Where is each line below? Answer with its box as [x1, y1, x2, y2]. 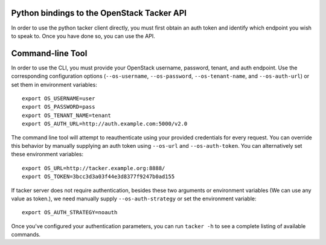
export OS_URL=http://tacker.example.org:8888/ [22, 165, 165, 171]
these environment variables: [11, 151, 84, 158]
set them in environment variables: [11, 81, 98, 88]
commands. [11, 231, 41, 238]
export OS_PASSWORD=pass [22, 103, 95, 110]
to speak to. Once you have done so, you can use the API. [11, 32, 155, 39]
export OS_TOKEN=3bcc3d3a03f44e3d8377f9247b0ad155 [22, 173, 175, 180]
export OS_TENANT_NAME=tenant [22, 112, 112, 119]
